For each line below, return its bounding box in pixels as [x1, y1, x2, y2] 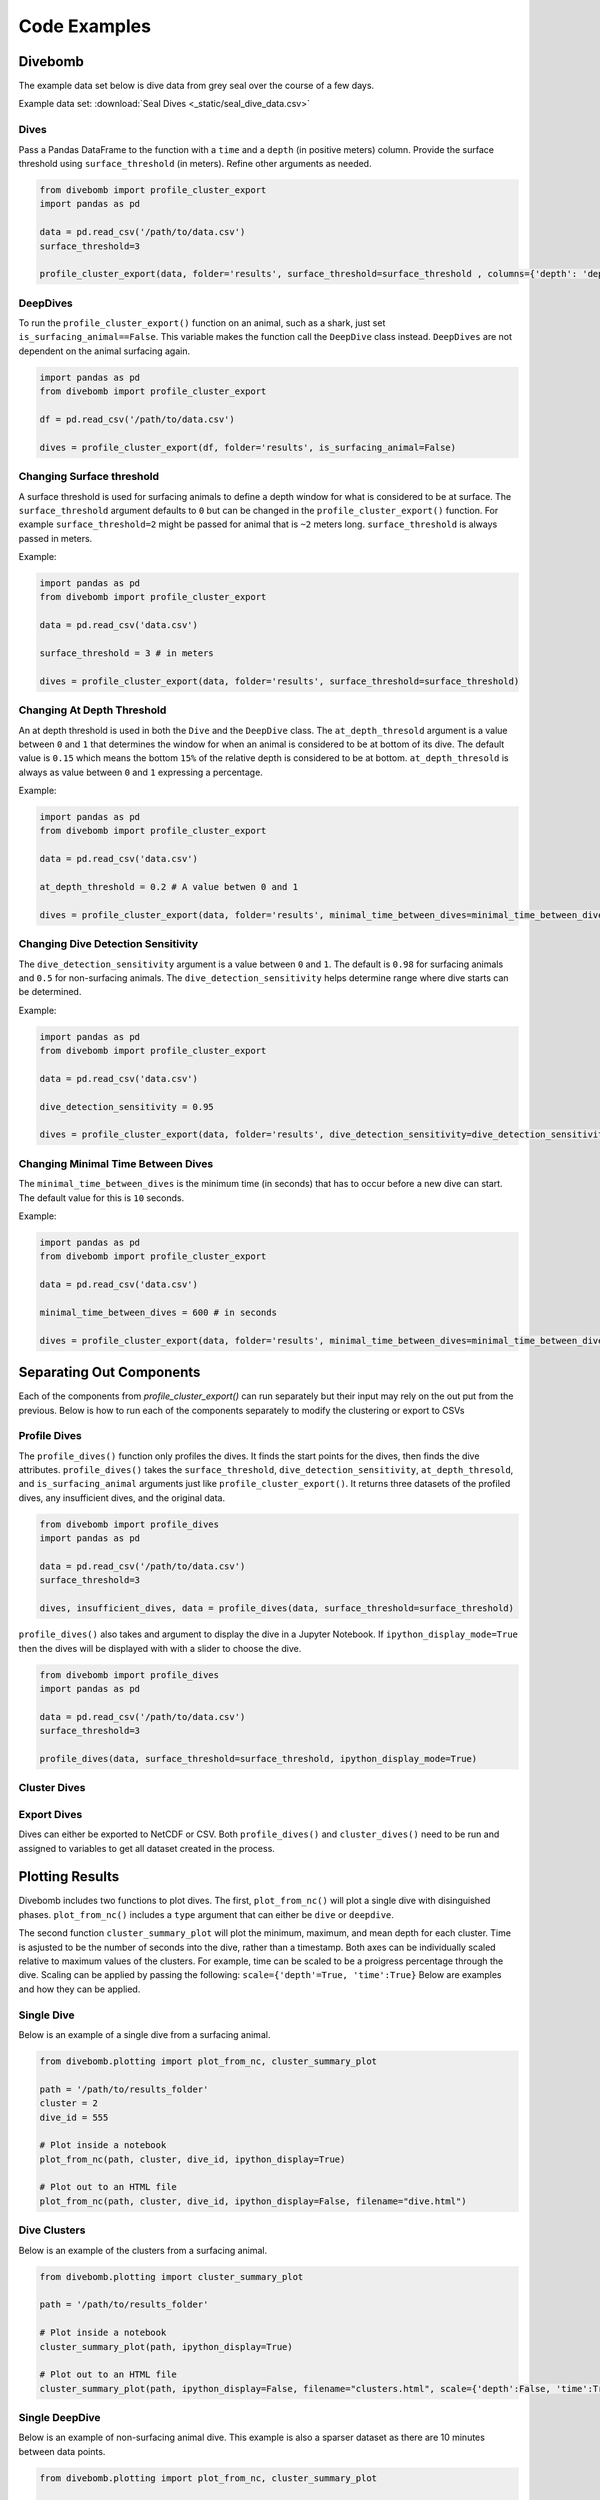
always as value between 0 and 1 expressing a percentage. [18, 766, 264, 778]
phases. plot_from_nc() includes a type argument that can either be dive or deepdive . [18, 1908, 395, 1920]
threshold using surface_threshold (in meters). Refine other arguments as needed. [18, 157, 372, 169]
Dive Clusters [18, 2223, 86, 2237]
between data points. [18, 2445, 106, 2457]
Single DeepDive [18, 2411, 101, 2425]
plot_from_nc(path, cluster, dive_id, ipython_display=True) [39, 2153, 346, 2165]
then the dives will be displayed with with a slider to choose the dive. [18, 1642, 302, 1654]
